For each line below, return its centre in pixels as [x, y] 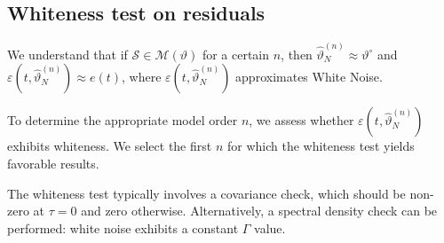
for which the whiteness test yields [321, 146]
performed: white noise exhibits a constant [123, 227]
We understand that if [67, 54]
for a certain [236, 54]
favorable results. [53, 164]
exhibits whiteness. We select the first [110, 146]
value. [270, 227]
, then [297, 54]
